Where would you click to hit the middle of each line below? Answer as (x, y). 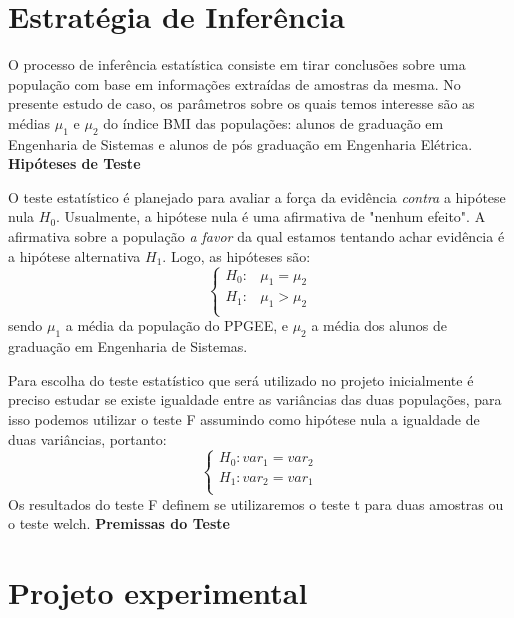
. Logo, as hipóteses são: (236, 255)
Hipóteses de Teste (74, 163)
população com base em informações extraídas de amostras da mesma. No (234, 83)
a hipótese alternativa (74, 255)
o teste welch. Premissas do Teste (119, 523)
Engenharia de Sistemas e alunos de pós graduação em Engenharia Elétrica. (240, 143)
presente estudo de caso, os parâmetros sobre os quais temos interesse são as (241, 103)
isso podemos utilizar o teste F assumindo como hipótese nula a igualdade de (244, 419)
